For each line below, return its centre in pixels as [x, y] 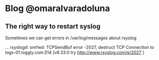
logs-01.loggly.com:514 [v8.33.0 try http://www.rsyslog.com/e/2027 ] [75, 52]
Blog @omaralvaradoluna [58, 8]
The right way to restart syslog [53, 26]
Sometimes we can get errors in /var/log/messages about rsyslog [71, 38]
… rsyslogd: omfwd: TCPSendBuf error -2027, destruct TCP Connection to [80, 47]
